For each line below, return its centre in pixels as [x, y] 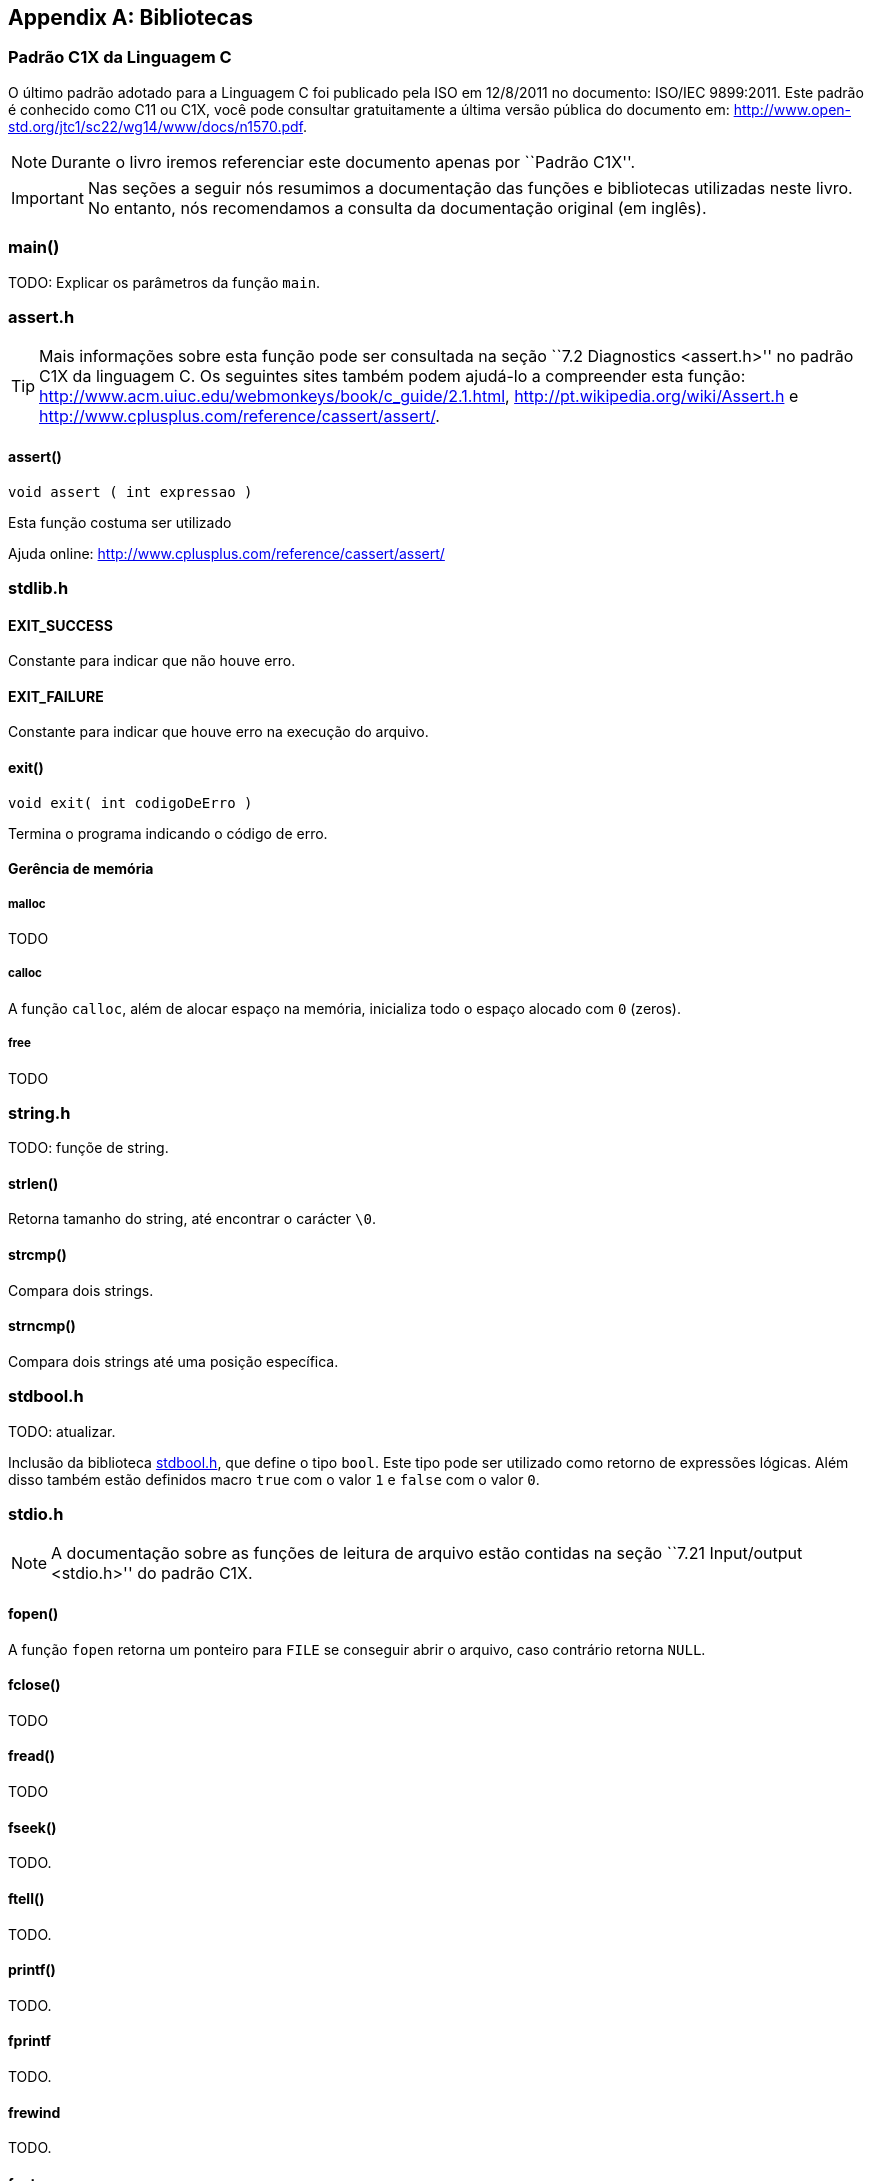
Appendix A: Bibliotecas [131, 17]
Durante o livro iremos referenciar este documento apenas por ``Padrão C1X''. [343, 161]
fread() [31, 1756]
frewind [34, 2112]
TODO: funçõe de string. [88, 1148]
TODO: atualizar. [62, 1431]
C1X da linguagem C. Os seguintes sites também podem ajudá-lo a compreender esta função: [392, 376]
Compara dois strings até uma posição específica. [173, 1361]
